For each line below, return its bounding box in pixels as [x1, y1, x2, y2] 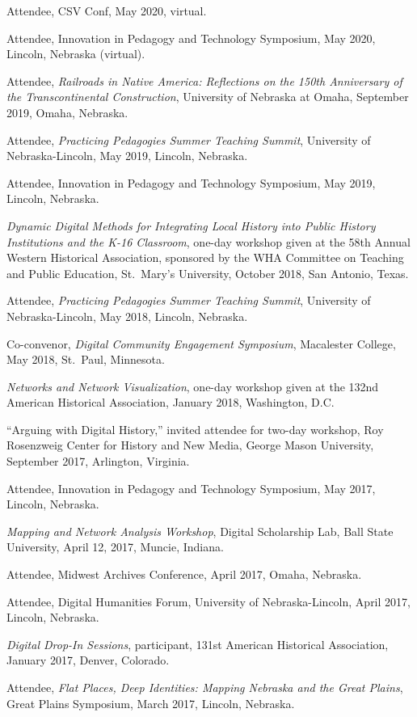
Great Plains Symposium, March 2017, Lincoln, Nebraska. [6, 694, 295, 711]
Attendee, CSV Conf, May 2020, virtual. [6, 2, 207, 19]
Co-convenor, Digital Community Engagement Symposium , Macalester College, [6, 335, 396, 352]
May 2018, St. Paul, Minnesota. [6, 351, 165, 368]
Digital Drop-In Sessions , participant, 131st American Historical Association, [6, 635, 389, 652]
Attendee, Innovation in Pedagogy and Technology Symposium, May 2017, [6, 479, 376, 496]
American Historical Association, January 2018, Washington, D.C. [6, 394, 335, 411]
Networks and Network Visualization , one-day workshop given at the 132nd [6, 377, 379, 394]
